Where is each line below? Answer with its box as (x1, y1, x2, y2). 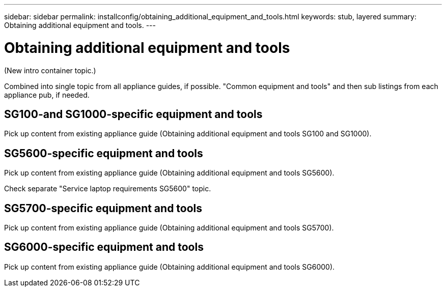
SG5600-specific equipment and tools (4, 147, 203, 160)
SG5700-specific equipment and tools (4, 201, 203, 215)
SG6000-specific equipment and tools (4, 241, 204, 254)
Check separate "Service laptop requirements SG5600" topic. (4, 184, 211, 193)
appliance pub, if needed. (4, 90, 90, 99)
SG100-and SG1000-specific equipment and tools (4, 107, 263, 121)
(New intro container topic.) (4, 66, 96, 75)
